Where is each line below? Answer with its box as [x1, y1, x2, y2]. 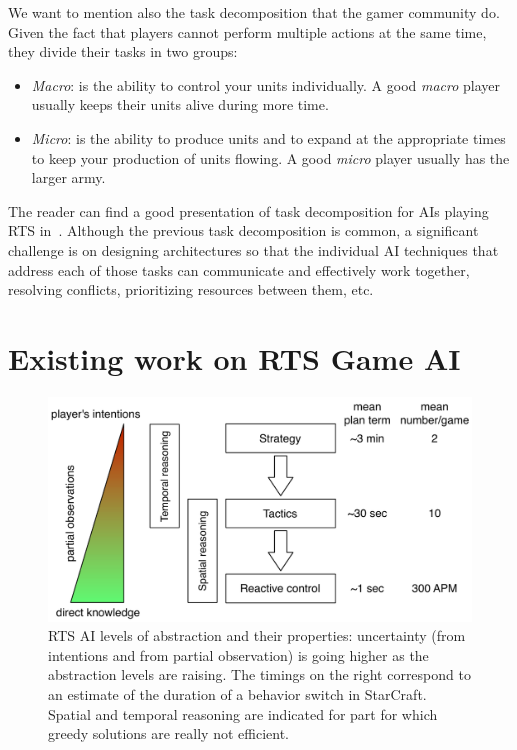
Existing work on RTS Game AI [8, 337, 461, 378]
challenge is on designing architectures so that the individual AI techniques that [8, 239, 499, 260]
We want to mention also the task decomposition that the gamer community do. [8, 2, 500, 22]
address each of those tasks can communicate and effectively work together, [8, 259, 470, 280]
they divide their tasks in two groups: [8, 41, 238, 62]
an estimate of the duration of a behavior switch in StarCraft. [48, 684, 427, 705]
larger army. [31, 167, 106, 188]
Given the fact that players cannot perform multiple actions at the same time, [8, 21, 487, 42]
